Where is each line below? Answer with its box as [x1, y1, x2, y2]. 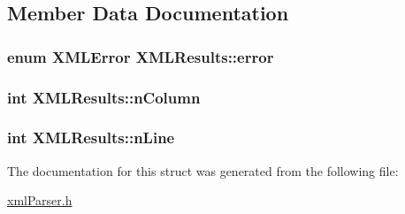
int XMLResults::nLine [7, 126, 175, 149]
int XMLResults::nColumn [7, 86, 201, 108]
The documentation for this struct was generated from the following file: [7, 161, 399, 180]
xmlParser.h [7, 191, 73, 210]
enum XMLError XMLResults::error [7, 45, 274, 67]
